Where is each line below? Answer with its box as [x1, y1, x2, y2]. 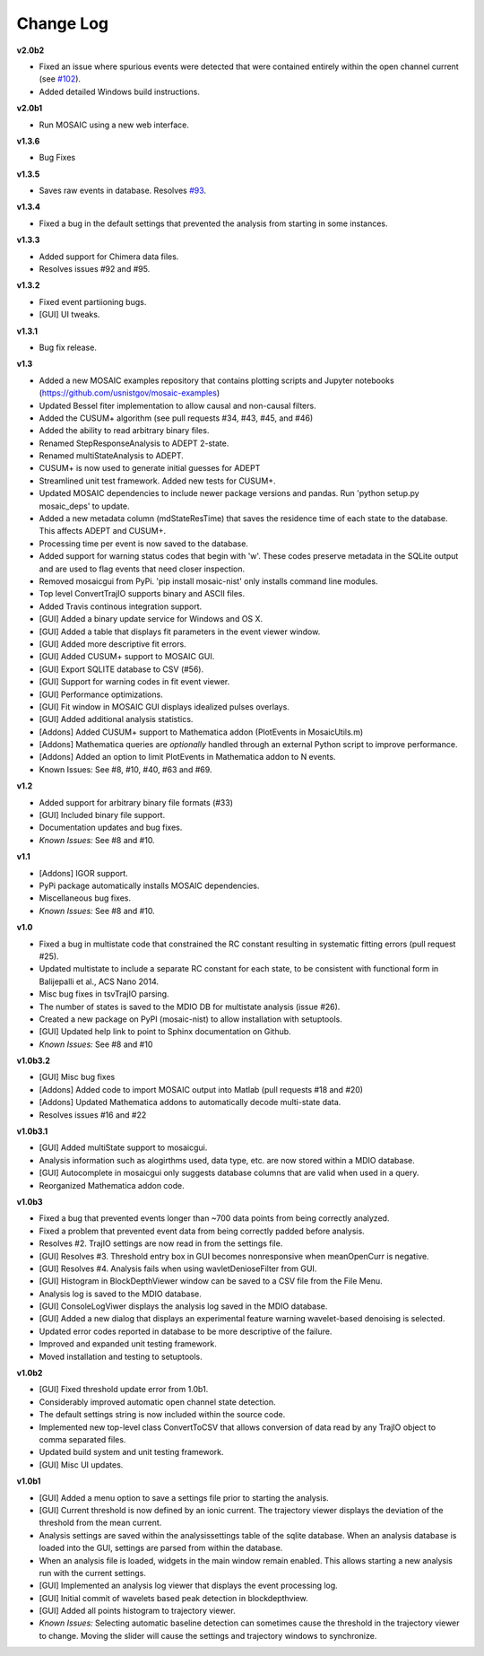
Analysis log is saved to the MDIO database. [39, 1288, 202, 1299]
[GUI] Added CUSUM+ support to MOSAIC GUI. [39, 651, 215, 662]
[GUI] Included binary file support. [39, 810, 166, 821]
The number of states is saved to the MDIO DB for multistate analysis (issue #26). [39, 1001, 341, 1012]
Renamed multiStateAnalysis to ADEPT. [39, 450, 184, 461]
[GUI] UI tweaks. [39, 309, 100, 320]
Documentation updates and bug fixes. [39, 822, 183, 833]
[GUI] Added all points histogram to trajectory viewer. [39, 1606, 237, 1617]
